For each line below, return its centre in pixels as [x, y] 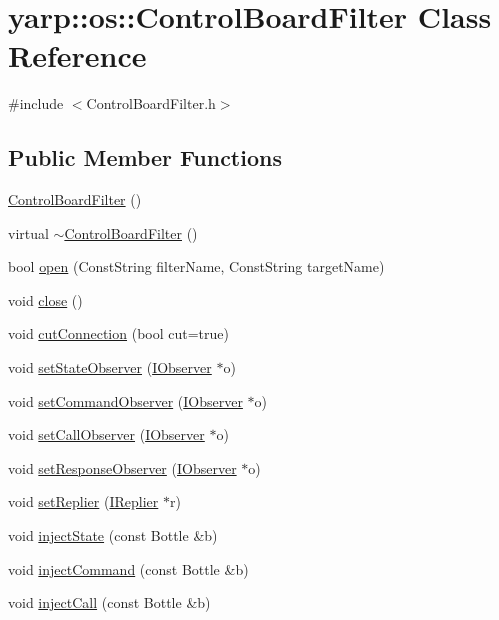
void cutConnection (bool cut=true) [118, 333]
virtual [28, 232]
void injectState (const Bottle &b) [113, 535]
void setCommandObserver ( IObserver [125, 400]
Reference [77, 55]
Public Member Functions [145, 157]
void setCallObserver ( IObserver [106, 434]
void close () [45, 299]
